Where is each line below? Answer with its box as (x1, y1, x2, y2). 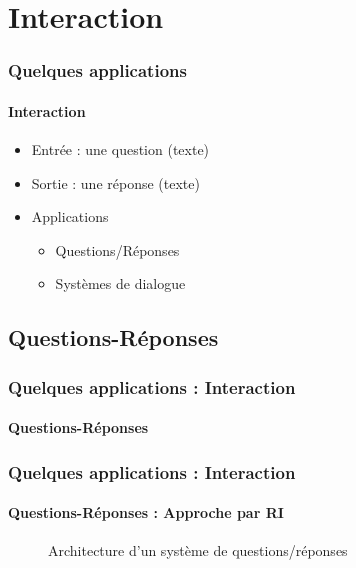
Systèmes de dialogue (55, 273, 186, 294)
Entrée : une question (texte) (31, 139, 210, 160)
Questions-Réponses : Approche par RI (8, 502, 284, 523)
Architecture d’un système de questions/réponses (48, 540, 348, 561)
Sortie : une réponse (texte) (31, 172, 200, 193)
